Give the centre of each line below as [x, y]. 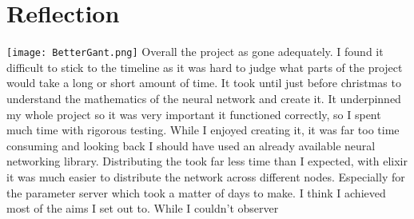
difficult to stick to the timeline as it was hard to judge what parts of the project [205, 67]
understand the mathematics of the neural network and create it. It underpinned [204, 98]
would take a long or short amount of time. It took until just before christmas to [204, 83]
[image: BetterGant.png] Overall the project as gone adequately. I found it [195, 52]
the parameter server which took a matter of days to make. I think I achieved [196, 192]
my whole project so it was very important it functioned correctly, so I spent [194, 114]
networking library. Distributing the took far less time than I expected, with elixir [207, 161]
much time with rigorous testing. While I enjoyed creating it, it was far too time [203, 130]
